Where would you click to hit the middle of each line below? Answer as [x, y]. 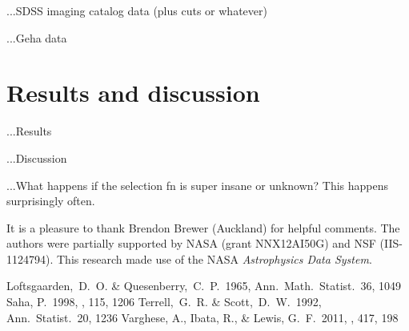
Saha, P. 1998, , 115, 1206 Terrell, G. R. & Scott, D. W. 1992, [164, 302]
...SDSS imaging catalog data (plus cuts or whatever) [137, 10]
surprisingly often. [51, 201]
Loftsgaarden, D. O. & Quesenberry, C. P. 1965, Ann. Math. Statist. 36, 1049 [204, 286]
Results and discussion [133, 93]
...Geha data [37, 37]
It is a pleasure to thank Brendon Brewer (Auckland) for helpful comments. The [203, 227]
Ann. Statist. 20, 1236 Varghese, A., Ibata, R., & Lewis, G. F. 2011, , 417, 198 [202, 317]
